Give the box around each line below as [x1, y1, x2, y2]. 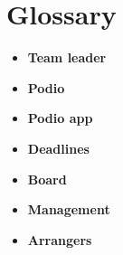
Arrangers [27, 230, 92, 249]
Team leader [27, 48, 107, 67]
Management [27, 200, 110, 219]
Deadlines [27, 138, 90, 157]
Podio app [27, 109, 93, 127]
